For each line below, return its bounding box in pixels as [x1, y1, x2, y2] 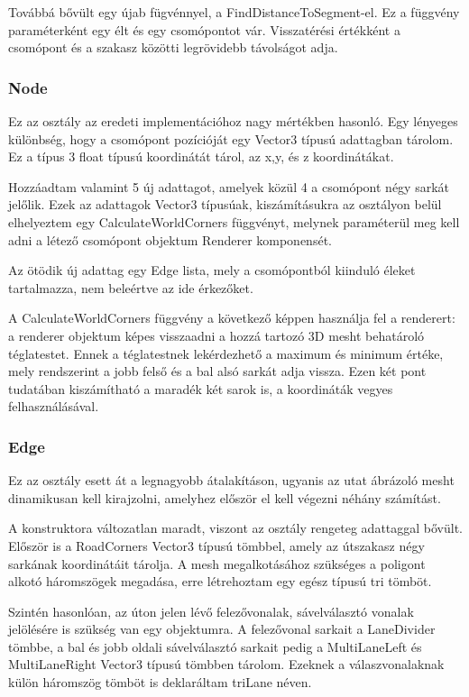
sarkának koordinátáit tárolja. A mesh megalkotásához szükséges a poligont [8, 554, 426, 573]
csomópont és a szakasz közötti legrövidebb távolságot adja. [8, 38, 338, 57]
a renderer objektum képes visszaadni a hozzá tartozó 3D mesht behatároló [8, 326, 425, 344]
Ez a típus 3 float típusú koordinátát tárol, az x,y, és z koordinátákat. [8, 147, 394, 166]
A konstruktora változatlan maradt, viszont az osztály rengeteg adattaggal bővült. [8, 518, 464, 537]
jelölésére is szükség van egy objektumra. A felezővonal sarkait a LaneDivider [8, 619, 436, 638]
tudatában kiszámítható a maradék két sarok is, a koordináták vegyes [8, 379, 393, 398]
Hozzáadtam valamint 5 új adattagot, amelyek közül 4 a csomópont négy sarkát [8, 177, 449, 196]
